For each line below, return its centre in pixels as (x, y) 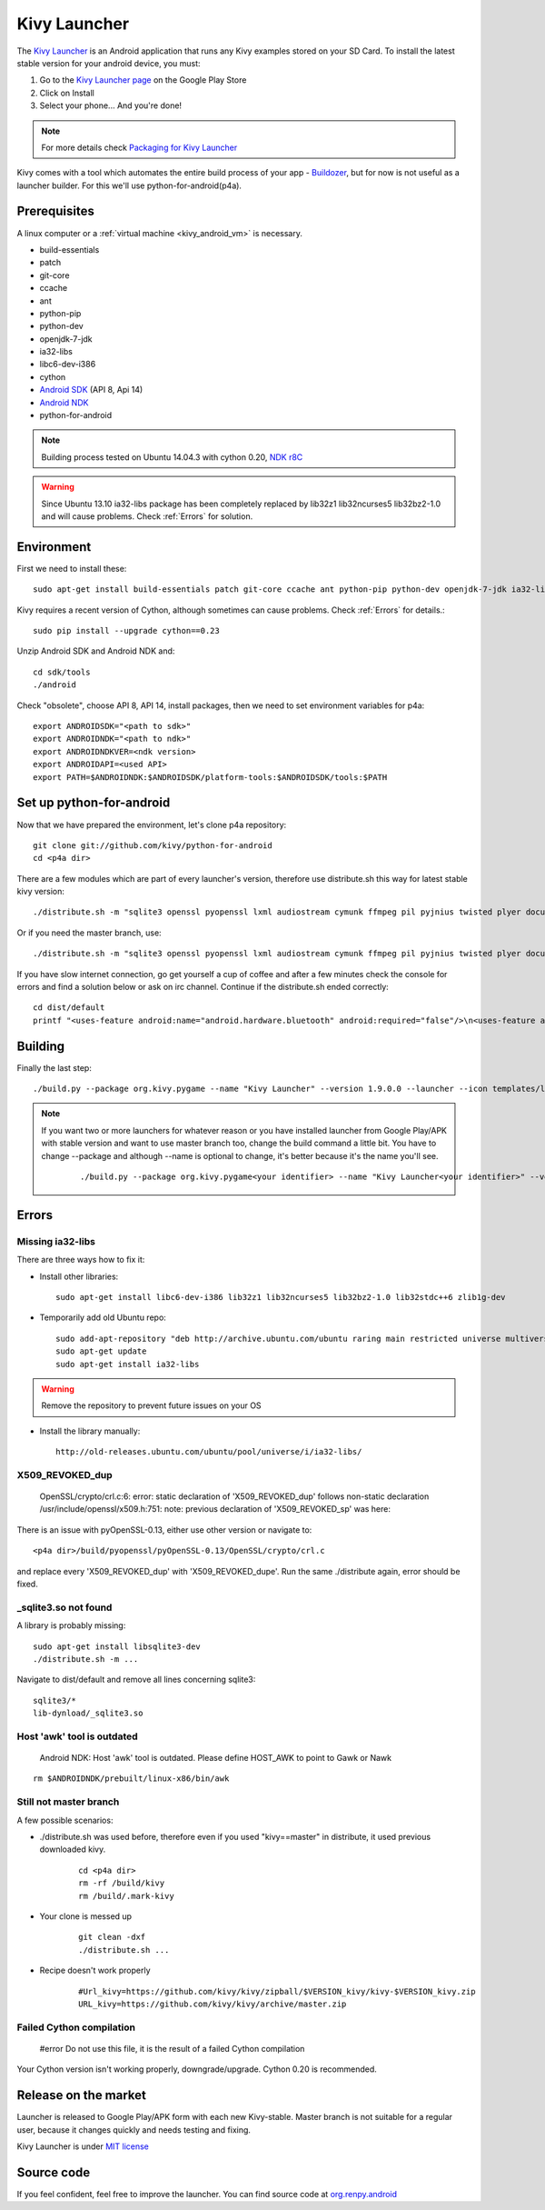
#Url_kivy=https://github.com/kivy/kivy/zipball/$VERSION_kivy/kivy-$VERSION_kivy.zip (277, 1991)
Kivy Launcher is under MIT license (83, 2146)
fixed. (27, 1584)
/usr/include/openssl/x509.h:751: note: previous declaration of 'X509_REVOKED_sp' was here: (215, 1509)
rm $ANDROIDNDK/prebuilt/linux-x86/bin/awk (131, 1779)
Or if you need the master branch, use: (89, 933)
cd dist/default (69, 1008)
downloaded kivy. (73, 1849)
